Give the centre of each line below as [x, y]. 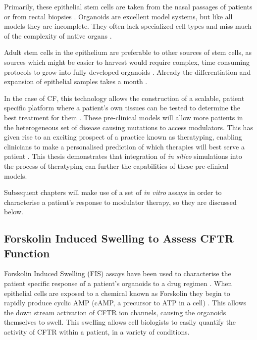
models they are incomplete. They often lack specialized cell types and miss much [128, 26]
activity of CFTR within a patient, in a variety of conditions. [97, 332]
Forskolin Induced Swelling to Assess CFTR [119, 238]
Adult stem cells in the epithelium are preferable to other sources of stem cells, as [128, 52]
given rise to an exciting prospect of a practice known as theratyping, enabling [123, 137]
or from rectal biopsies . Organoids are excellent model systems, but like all [118, 16]
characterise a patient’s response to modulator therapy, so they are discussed [120, 202]
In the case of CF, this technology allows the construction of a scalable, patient [124, 98]
